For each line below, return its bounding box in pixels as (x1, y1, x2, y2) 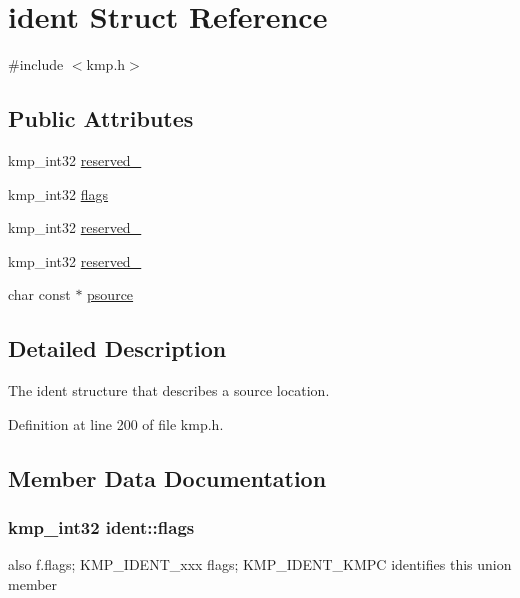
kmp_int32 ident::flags (8, 514, 195, 539)
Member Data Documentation (8, 462, 327, 493)
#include (8, 54, 64, 75)
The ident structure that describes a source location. (8, 380, 330, 401)
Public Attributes (8, 103, 194, 134)
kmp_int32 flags (8, 183, 109, 204)
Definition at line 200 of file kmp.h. (8, 413, 224, 434)
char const (8, 284, 71, 305)
